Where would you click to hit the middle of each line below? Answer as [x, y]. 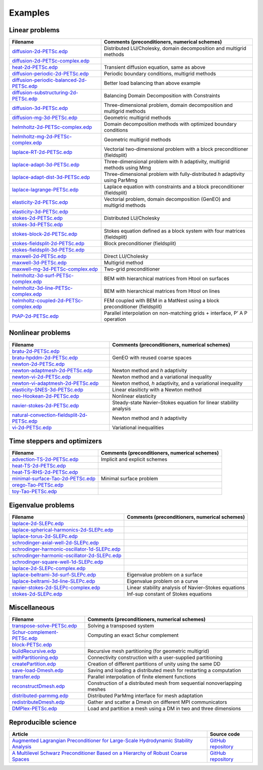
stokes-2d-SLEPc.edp [37, 594]
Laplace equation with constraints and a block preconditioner [174, 187]
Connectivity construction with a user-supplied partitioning [155, 658]
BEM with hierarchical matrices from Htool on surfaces [167, 278]
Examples [29, 13]
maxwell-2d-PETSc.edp [39, 257]
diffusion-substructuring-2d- [45, 93]
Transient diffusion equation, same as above [155, 67]
